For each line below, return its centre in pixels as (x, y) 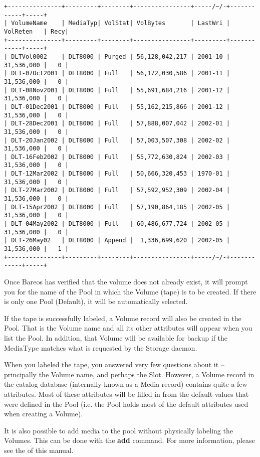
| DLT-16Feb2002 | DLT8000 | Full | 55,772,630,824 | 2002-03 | (117, 157)
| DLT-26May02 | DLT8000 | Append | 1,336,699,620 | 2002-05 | (117, 241)
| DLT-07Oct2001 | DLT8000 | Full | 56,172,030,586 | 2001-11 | (117, 73)
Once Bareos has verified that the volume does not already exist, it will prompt (126, 281)
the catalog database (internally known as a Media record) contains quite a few (126, 384)
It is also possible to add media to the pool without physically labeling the (118, 430)
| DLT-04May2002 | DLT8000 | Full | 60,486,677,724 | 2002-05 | (117, 224)
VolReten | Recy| (36, 31)
